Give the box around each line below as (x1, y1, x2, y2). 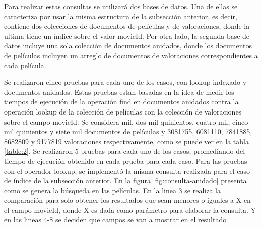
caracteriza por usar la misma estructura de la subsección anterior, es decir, (4, 11, 237, 21)
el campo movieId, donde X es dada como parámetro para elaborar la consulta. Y (4, 204, 256, 215)
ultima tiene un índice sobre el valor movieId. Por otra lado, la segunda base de (4, 30, 250, 41)
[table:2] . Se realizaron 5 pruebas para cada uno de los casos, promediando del (4, 146, 245, 156)
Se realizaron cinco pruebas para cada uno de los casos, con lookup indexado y (4, 77, 247, 87)
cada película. (4, 60, 46, 70)
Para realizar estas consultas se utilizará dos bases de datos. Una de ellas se (4, 1, 238, 11)
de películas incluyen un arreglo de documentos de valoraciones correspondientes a (4, 50, 258, 60)
